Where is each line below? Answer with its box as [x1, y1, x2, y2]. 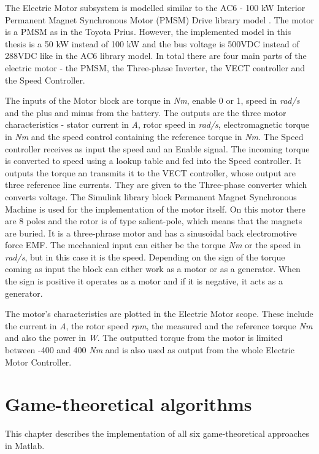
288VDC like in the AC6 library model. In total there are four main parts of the [5, 49, 307, 62]
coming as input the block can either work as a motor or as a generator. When [5, 262, 301, 275]
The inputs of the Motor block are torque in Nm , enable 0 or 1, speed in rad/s [5, 94, 300, 107]
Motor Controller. [5, 355, 72, 368]
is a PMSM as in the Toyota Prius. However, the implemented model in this [5, 25, 291, 38]
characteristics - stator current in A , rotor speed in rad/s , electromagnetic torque [5, 118, 310, 131]
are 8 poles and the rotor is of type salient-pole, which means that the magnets [5, 214, 302, 227]
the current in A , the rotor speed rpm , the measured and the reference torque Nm [5, 319, 313, 332]
